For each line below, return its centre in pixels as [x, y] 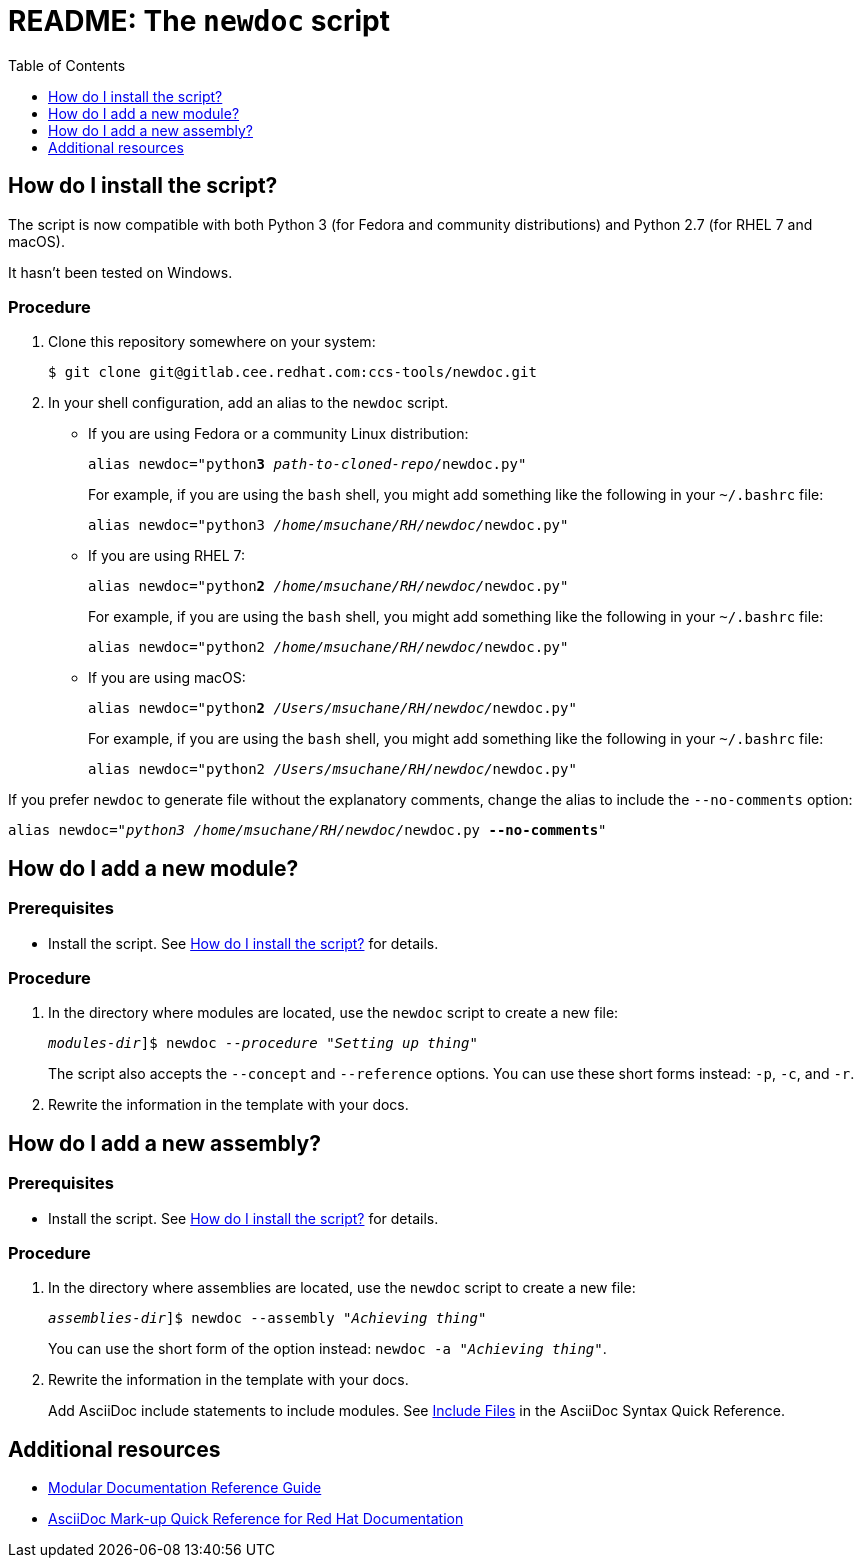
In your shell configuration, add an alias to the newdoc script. [248, 403]
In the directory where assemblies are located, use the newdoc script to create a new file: [342, 1288]
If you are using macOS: [167, 678]
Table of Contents [67, 65]
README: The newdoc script [199, 21]
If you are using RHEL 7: [167, 556]
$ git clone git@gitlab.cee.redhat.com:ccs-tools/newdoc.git [292, 372]
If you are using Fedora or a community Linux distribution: [278, 434]
